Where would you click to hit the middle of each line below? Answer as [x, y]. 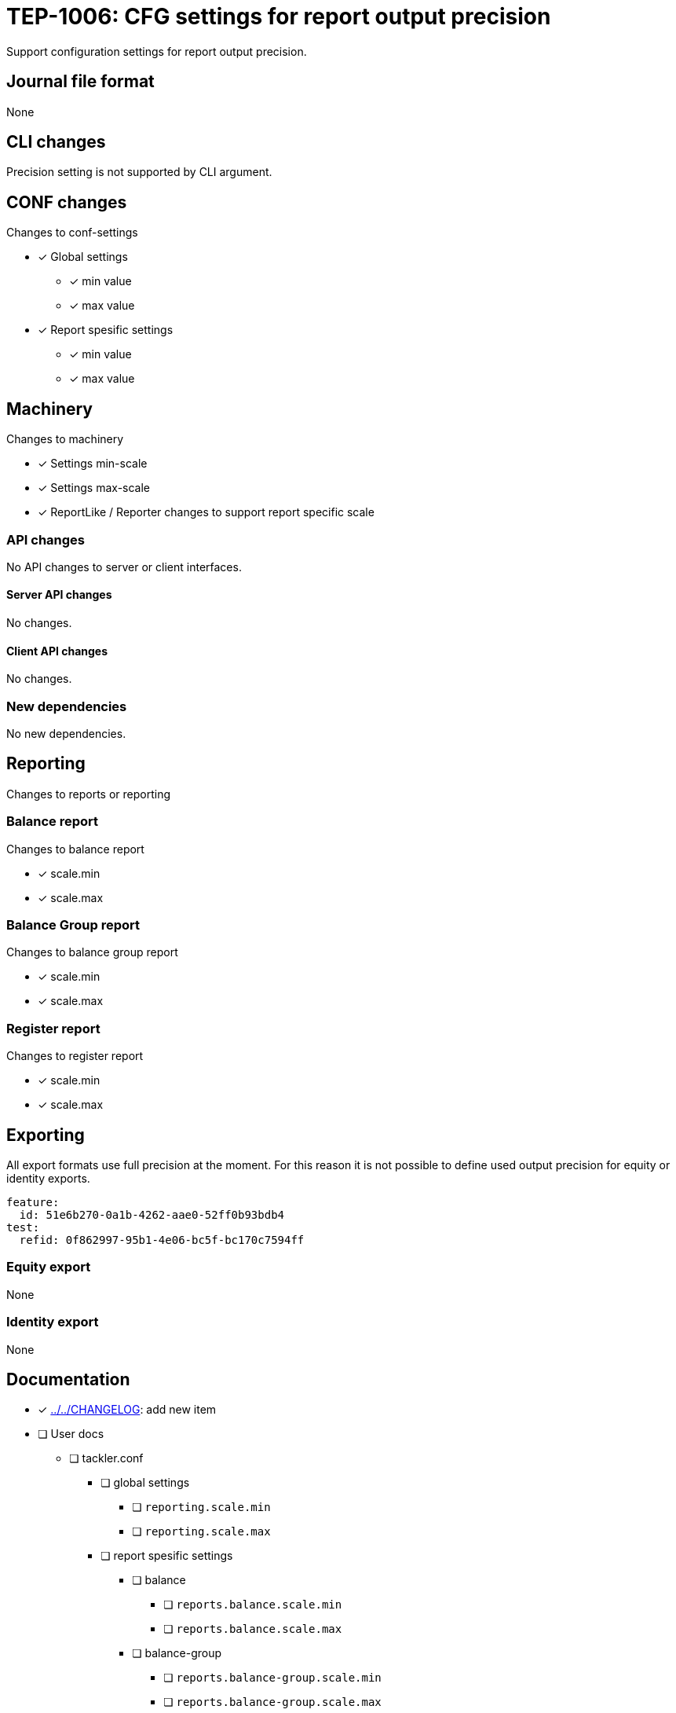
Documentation [68, 1379]
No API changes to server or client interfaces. [124, 567]
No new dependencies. [66, 734]
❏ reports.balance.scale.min [253, 1605]
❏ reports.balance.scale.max [253, 1629]
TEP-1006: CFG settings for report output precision [279, 17]
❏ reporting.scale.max [201, 1531]
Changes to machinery [65, 439]
